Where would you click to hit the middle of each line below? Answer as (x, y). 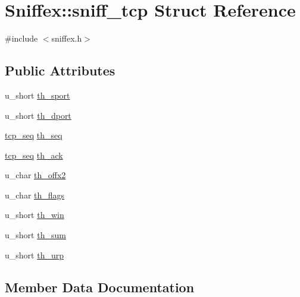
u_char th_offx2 (35, 175)
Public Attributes (60, 70)
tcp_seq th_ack (34, 155)
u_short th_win (35, 215)
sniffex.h (67, 38)
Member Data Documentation (100, 287)
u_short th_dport (38, 115)
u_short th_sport (37, 95)
